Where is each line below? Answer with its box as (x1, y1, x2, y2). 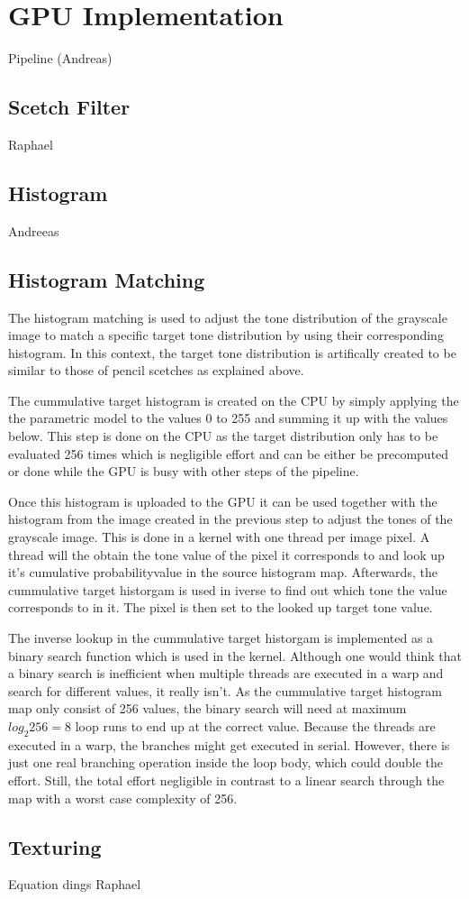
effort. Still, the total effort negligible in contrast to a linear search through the (8, 770, 445, 789)
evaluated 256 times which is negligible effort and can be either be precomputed (8, 444, 449, 463)
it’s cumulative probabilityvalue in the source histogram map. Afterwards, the (8, 563, 437, 582)
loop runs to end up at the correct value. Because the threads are (75, 716, 436, 735)
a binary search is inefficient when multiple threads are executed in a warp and (8, 664, 444, 683)
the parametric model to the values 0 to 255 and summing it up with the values (8, 408, 448, 427)
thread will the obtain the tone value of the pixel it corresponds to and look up (8, 545, 445, 564)
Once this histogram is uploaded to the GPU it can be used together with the (8, 491, 437, 510)
